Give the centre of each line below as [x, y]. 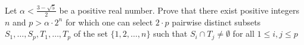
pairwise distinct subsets [216, 22]
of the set [91, 33]
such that [170, 33]
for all [243, 33]
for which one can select [109, 22]
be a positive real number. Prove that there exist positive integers [179, 10]
